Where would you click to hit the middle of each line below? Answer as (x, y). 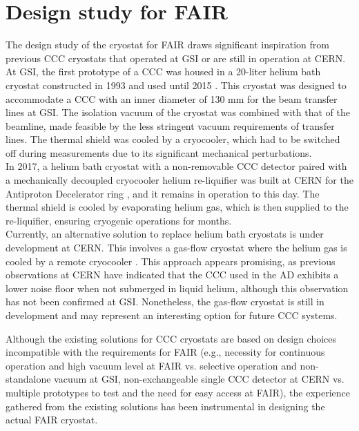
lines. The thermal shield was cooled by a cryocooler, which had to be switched (173, 139)
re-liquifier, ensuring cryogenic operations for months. (119, 220)
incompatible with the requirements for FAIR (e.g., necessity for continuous (165, 352)
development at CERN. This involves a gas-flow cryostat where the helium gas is (176, 248)
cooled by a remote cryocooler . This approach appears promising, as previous (171, 261)
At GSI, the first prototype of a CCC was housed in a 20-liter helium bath (163, 71)
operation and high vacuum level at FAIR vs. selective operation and (151, 365)
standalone (28, 379)
